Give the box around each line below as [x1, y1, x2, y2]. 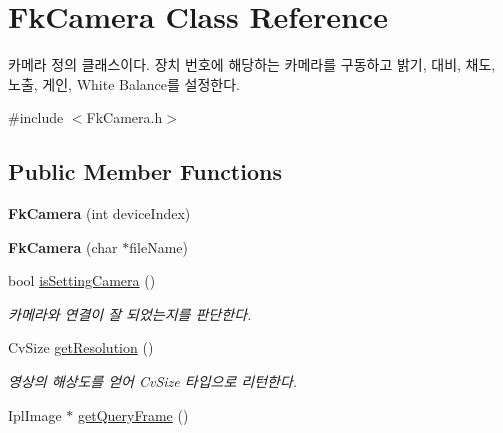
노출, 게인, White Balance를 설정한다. [8, 73, 240, 94]
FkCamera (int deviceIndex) [8, 203, 191, 224]
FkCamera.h [86, 107, 163, 128]
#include [8, 107, 64, 128]
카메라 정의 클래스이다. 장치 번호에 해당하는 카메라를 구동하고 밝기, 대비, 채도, [8, 54, 496, 75]
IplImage [8, 404, 62, 425]
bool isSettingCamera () [8, 270, 156, 291]
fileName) [129, 236, 188, 257]
